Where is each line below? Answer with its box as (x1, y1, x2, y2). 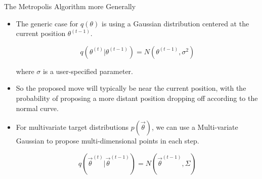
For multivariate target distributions (16, 122, 129, 132)
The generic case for (16, 18, 78, 28)
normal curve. (16, 102, 59, 113)
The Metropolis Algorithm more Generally (4, 1, 136, 11)
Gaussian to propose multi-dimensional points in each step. (16, 135, 199, 146)
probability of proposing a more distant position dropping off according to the (16, 92, 258, 103)
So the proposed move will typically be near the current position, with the (16, 83, 246, 93)
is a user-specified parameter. (42, 65, 133, 76)
